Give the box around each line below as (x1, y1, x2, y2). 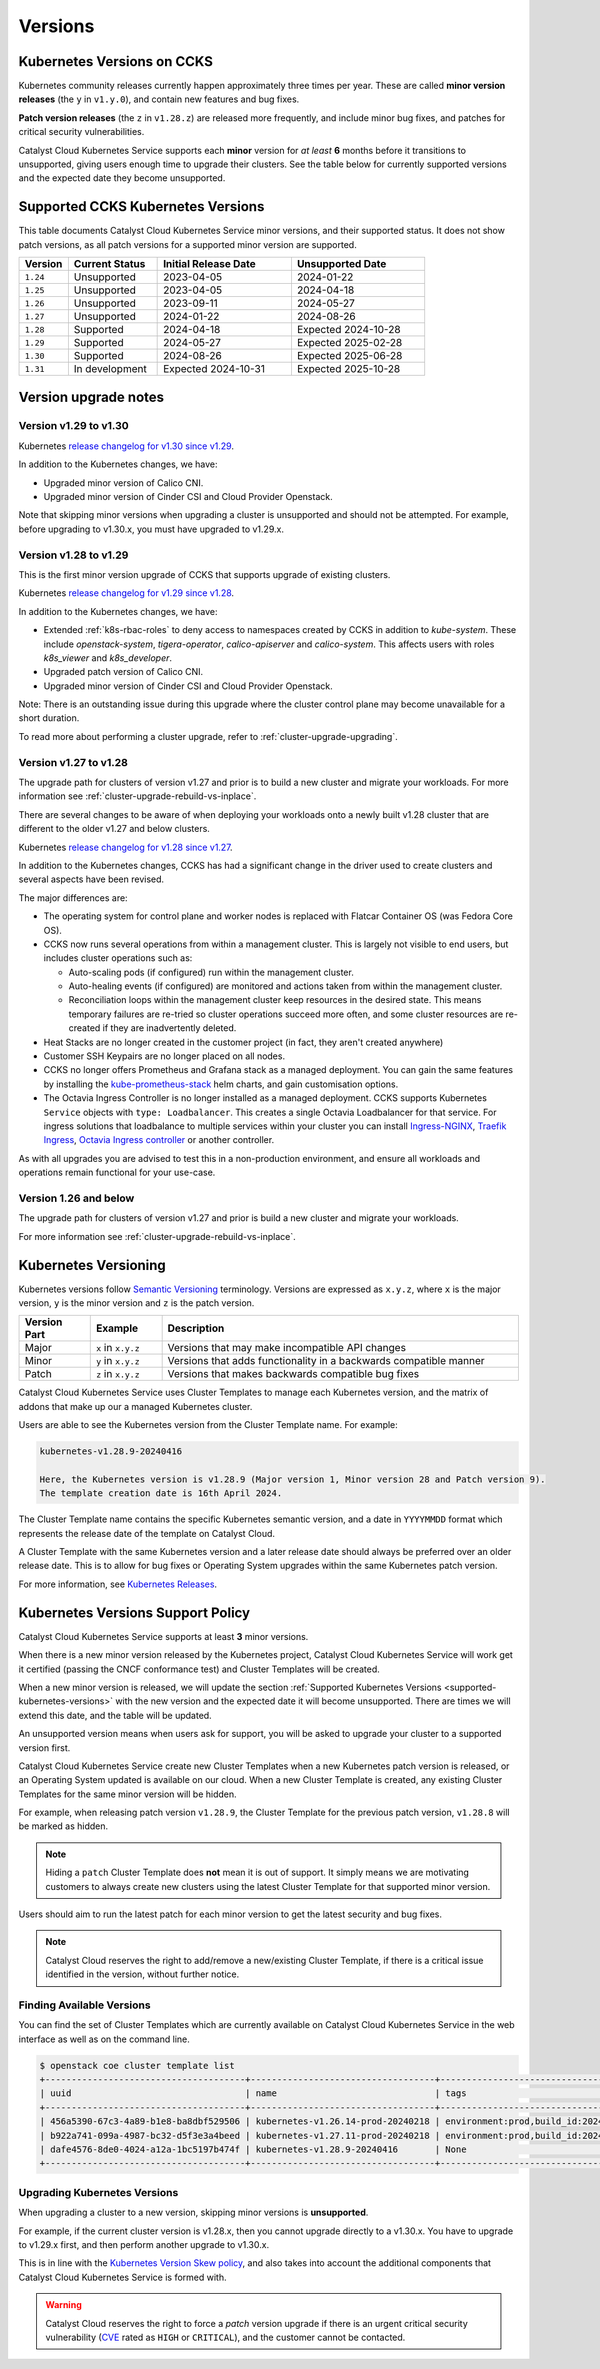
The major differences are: (18, 891, 129, 904)
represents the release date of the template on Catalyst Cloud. (18, 1527, 275, 1539)
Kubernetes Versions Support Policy (18, 1604, 250, 1621)
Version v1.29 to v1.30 (18, 419, 129, 433)
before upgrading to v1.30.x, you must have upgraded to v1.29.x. (18, 523, 285, 535)
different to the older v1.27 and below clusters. (18, 823, 210, 835)
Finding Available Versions (18, 1998, 151, 2012)
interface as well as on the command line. (18, 2033, 190, 2045)
